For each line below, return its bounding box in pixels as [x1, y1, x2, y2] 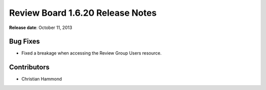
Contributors [9, 63, 50, 71]
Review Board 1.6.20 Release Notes [9, 7, 157, 18]
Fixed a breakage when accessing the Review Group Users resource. [21, 50, 162, 56]
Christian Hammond [21, 76, 62, 82]
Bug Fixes [9, 37, 40, 46]
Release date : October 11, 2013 [9, 25, 72, 30]
